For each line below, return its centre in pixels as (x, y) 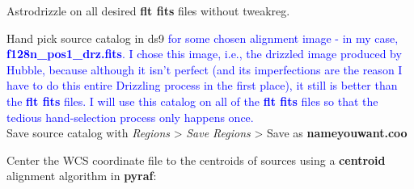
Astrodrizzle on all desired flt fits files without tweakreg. (148, 10)
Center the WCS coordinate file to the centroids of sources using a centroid (196, 160)
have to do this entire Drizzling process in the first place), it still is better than (202, 85)
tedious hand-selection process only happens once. (130, 117)
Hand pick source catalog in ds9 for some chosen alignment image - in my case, (203, 38)
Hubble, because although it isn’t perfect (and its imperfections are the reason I (205, 69)
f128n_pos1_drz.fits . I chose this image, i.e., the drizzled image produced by (204, 54)
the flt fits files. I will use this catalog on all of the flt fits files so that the (192, 101)
